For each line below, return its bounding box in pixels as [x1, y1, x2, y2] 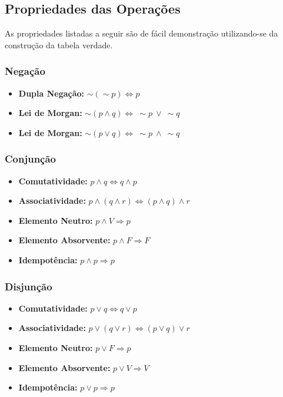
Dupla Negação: [18, 87, 85, 99]
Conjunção [5, 151, 56, 166]
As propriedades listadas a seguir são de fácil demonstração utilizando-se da [5, 27, 278, 39]
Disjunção [5, 279, 52, 293]
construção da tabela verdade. [5, 38, 113, 51]
